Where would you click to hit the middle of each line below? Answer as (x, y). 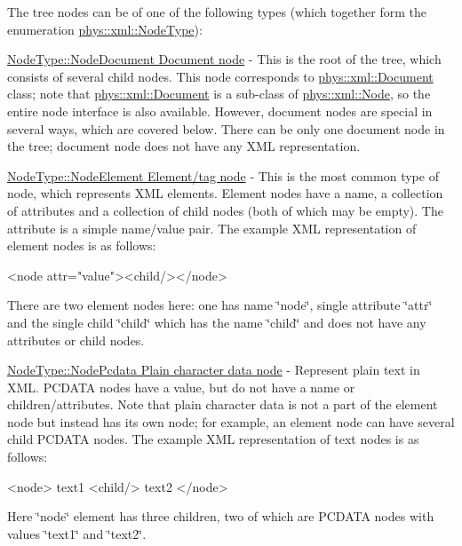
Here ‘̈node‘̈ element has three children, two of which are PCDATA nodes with (221, 516)
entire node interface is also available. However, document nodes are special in (220, 111)
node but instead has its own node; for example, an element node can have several (231, 421)
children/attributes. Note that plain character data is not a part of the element (223, 404)
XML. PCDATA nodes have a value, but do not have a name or (181, 387)
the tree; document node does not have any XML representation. (184, 146)
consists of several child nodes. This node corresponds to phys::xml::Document (220, 76)
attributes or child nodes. (76, 340)
